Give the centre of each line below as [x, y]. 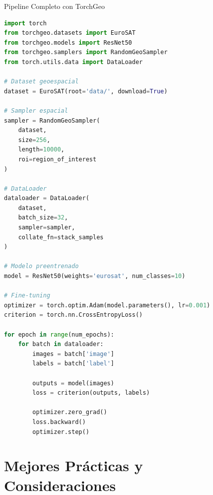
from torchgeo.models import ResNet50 [68, 42]
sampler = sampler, [47, 228]
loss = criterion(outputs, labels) [91, 393]
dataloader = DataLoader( [47, 198]
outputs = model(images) [73, 383]
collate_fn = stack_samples [61, 237]
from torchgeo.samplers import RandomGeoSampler [86, 52]
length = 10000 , [41, 150]
